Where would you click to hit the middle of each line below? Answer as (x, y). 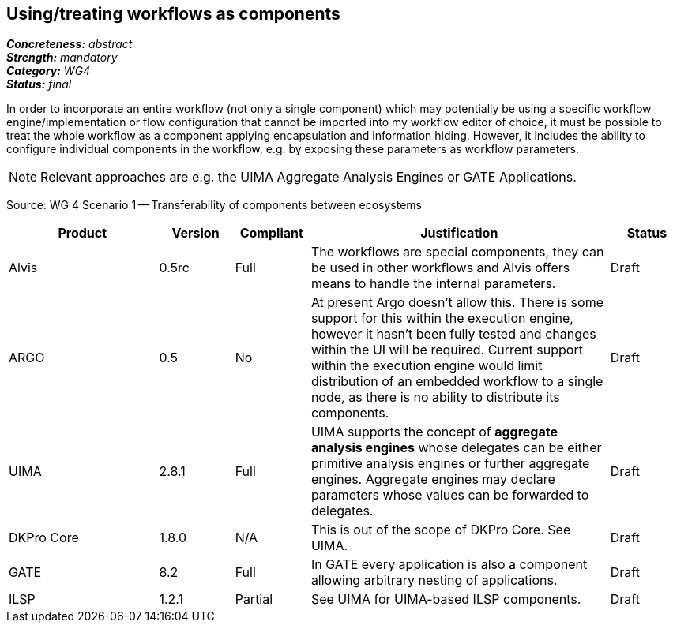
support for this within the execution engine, (442, 318)
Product (83, 233)
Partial (254, 599)
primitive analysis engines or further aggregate (450, 464)
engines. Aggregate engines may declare (433, 479)
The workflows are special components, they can (457, 252)
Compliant (271, 233)
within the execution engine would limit (427, 366)
